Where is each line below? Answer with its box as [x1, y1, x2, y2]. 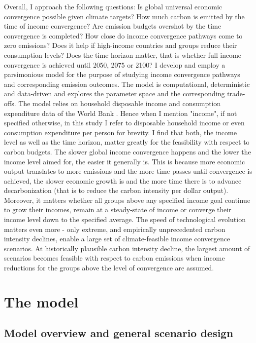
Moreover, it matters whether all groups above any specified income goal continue [4, 194, 251, 205]
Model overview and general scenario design [4, 325, 233, 341]
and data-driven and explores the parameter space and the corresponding [4, 88, 225, 99]
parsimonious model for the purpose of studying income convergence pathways [4, 69, 240, 79]
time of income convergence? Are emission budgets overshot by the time [4, 21, 221, 31]
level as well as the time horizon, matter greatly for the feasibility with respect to [4, 137, 250, 147]
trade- [227, 88, 245, 99]
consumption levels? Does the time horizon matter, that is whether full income [4, 49, 242, 60]
